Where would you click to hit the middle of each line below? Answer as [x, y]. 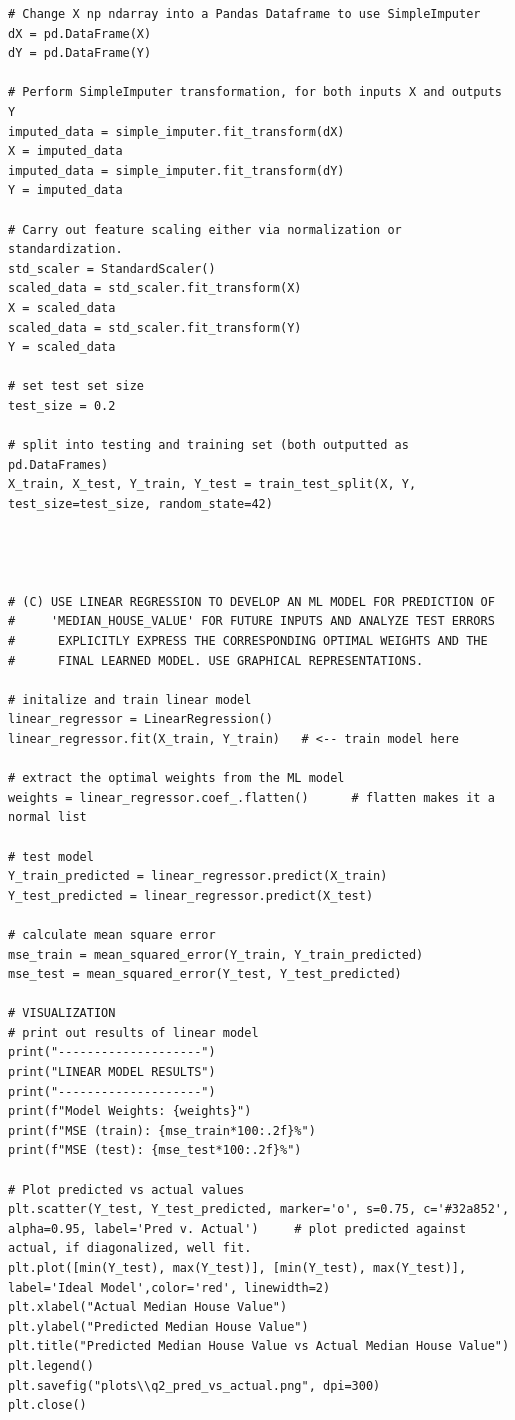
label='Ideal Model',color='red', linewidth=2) [169, 1287]
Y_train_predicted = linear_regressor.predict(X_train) [198, 876]
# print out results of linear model [133, 1032]
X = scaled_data [62, 307]
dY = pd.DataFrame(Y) [80, 53]
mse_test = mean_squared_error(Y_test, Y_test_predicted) [205, 974]
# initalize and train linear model [130, 699]
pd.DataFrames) [58, 464]
